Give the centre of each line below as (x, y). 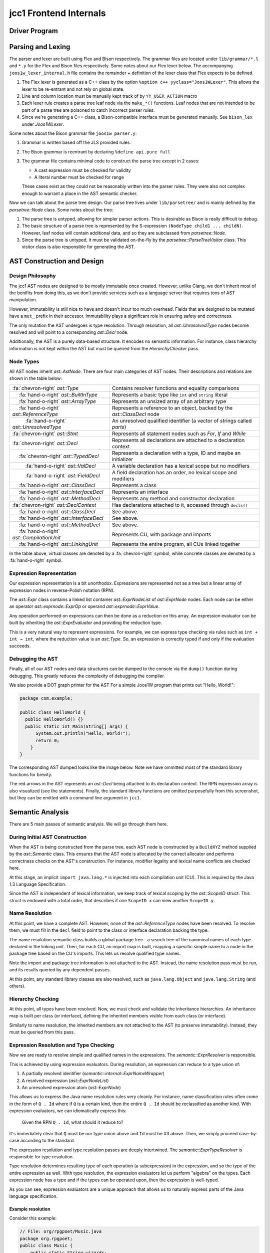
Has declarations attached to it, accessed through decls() (180, 505)
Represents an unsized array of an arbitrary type (169, 401)
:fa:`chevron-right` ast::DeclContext (54, 505)
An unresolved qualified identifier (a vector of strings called (182, 421)
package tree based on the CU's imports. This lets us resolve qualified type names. (95, 954)
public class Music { (46, 1246)
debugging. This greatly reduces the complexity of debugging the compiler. (87, 676)
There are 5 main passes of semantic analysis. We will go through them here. (89, 824)
